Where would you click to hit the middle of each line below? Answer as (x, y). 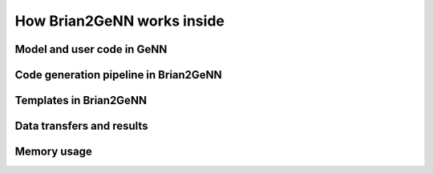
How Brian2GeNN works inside (119, 21)
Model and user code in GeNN (91, 49)
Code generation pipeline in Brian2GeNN (118, 75)
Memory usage (53, 152)
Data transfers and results (81, 126)
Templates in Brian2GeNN (81, 101)
